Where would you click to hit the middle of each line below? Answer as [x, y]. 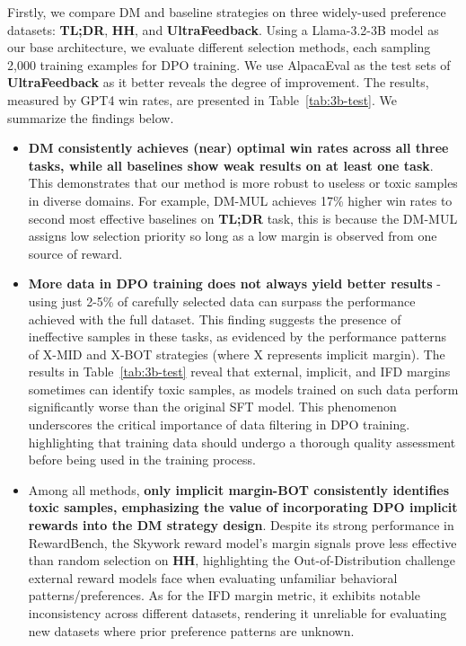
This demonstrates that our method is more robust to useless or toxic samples [243, 183]
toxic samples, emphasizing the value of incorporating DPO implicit [243, 507]
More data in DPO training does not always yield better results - [234, 283]
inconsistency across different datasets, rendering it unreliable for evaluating [237, 613]
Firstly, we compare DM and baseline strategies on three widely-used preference [227, 12]
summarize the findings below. [91, 117]
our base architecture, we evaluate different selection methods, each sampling [219, 47]
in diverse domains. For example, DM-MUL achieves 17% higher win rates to [240, 200]
